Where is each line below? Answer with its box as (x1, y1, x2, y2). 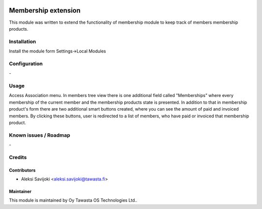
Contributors (9, 167, 36, 173)
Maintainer (9, 188, 32, 194)
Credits (9, 154, 27, 161)
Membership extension (9, 6, 81, 15)
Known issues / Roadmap (9, 131, 70, 138)
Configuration (9, 60, 43, 67)
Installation (9, 38, 36, 45)
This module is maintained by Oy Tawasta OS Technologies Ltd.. (9, 197, 138, 203)
